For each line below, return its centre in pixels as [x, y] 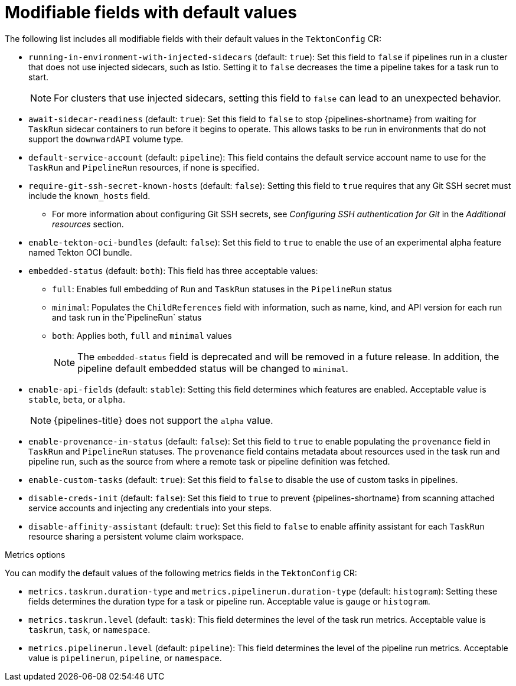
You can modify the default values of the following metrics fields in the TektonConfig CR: [181, 573]
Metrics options [35, 554]
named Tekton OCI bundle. [80, 252]
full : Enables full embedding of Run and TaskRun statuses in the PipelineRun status [222, 289]
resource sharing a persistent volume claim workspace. [136, 536]
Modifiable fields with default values [151, 12]
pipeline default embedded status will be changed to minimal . [213, 368]
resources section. [88, 224]
